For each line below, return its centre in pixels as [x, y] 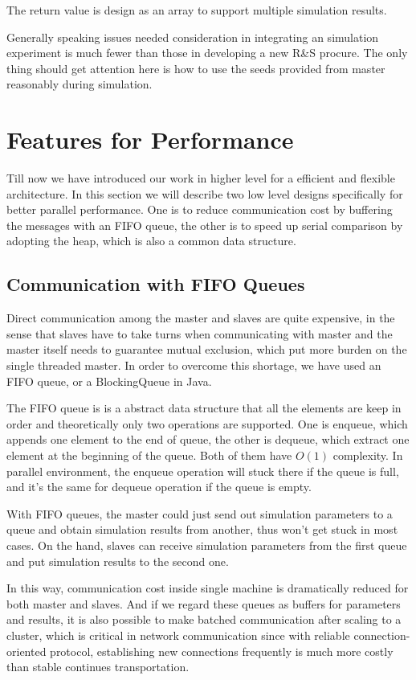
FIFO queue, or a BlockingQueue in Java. [109, 381]
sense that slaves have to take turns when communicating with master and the [200, 333]
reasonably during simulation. [80, 84]
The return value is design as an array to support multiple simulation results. [197, 10]
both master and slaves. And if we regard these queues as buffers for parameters [204, 603]
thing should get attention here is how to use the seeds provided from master [196, 68]
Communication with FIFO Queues [156, 284]
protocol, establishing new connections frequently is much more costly [222, 651]
